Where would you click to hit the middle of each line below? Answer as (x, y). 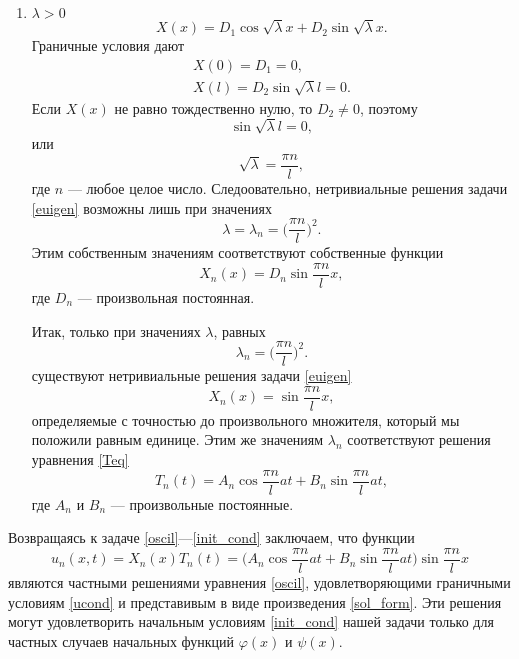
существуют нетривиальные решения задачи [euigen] (191, 375)
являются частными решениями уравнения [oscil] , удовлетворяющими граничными (259, 581)
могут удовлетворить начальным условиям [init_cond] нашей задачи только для (251, 621)
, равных (239, 330)
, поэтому (388, 107)
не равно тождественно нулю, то (213, 107)
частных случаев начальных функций (121, 640)
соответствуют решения (419, 439)
